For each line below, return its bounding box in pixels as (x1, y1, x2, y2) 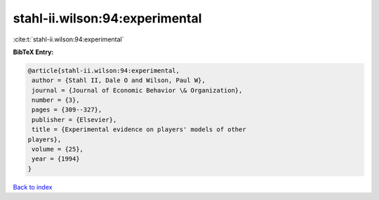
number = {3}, (32, 96, 80, 105)
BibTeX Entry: (13, 48, 54, 56)
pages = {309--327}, (32, 106, 102, 114)
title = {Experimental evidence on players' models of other (32, 126, 246, 133)
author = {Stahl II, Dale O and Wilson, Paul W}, (32, 76, 206, 84)
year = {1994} (32, 155, 80, 163)
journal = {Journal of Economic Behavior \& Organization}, (32, 86, 243, 94)
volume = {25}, (32, 145, 84, 154)
